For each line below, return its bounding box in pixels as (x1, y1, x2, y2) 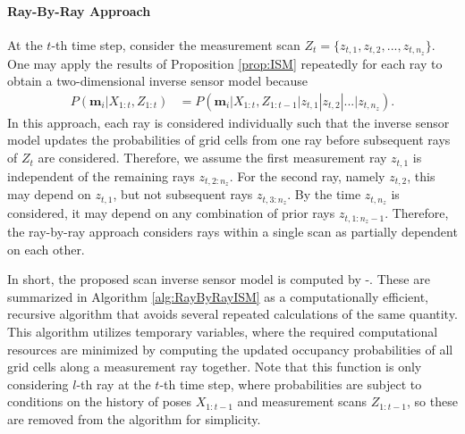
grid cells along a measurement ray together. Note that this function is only (7, 357, 422, 376)
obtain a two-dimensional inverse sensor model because (7, 71, 309, 90)
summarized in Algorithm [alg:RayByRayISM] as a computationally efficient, (7, 287, 428, 305)
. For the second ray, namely (229, 166, 385, 185)
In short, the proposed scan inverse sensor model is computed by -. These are (7, 270, 430, 288)
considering (7, 374, 69, 393)
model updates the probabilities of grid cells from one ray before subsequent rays (7, 130, 451, 149)
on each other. (7, 239, 85, 258)
